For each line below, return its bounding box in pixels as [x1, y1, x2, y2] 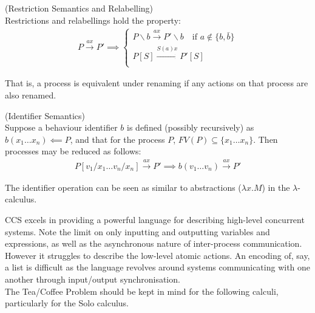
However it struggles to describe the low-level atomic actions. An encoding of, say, [5, 249, 310, 261]
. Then [253, 132, 278, 145]
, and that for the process [70, 132, 165, 145]
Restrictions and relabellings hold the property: [5, 13, 181, 26]
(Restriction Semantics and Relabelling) [5, 2, 154, 14]
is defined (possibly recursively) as [127, 121, 254, 134]
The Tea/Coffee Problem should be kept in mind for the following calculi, [5, 284, 279, 297]
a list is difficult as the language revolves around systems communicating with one [5, 261, 311, 273]
